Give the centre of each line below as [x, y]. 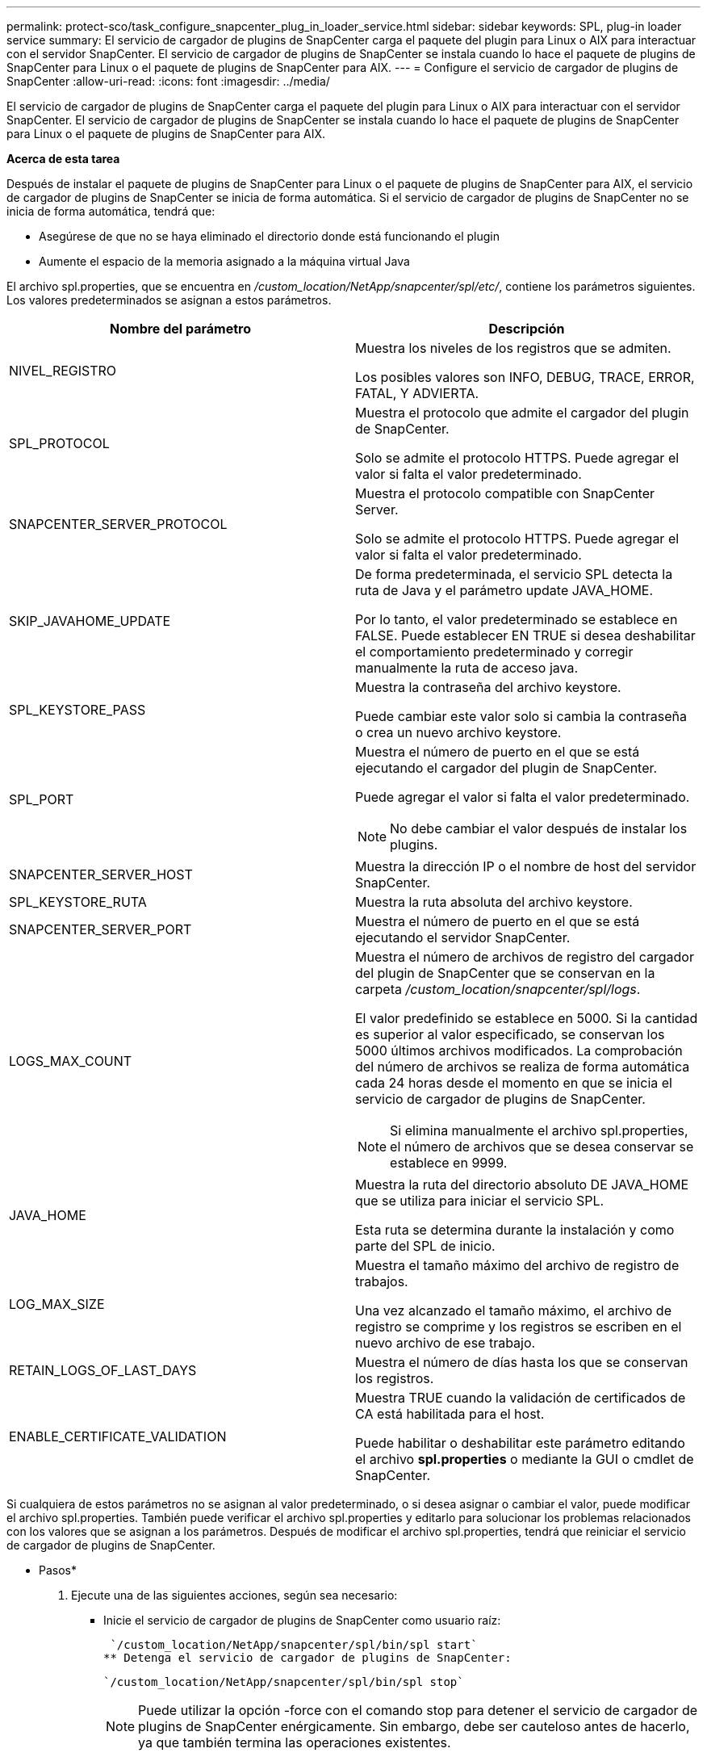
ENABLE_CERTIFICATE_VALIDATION [118, 1436]
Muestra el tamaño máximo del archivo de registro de [517, 1265]
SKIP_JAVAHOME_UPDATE [90, 621]
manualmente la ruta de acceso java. [467, 668]
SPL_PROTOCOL [59, 443]
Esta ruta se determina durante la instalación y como [515, 1230]
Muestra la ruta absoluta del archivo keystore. [494, 902]
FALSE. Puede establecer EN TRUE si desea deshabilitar [525, 635]
